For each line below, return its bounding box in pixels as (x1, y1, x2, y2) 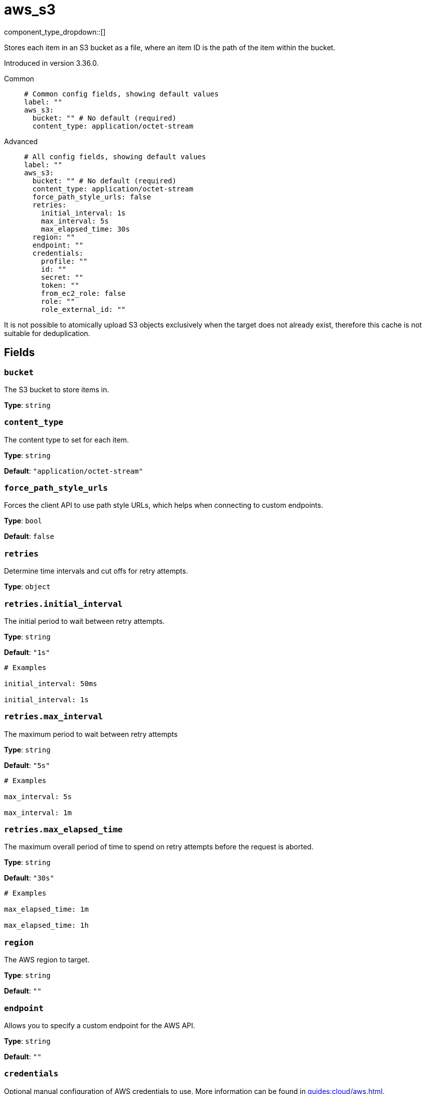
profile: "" (41, 257, 88, 265)
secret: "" (41, 273, 84, 281)
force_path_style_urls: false (32, 192, 151, 201)
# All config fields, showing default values (24, 152, 206, 161)
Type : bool (4, 516, 42, 525)
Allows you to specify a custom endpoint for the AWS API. (4, 1021, 195, 1030)
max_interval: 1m (4, 808, 72, 817)
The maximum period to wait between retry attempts (4, 729, 178, 738)
